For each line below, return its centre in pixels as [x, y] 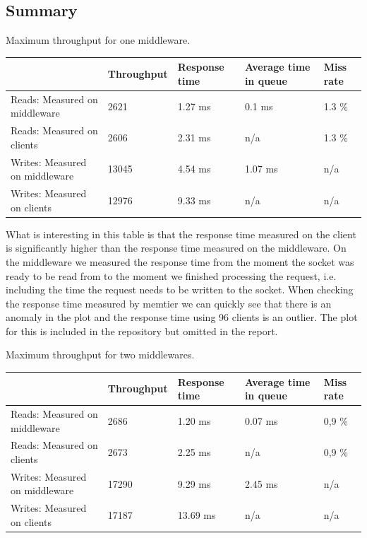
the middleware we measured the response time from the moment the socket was [180, 261]
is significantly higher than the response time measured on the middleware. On [176, 248]
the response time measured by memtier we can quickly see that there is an [169, 303]
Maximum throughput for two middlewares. [100, 355]
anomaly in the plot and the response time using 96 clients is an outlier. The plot [182, 317]
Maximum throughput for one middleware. [98, 40]
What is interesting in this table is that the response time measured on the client [181, 234]
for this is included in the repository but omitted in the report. [142, 331]
